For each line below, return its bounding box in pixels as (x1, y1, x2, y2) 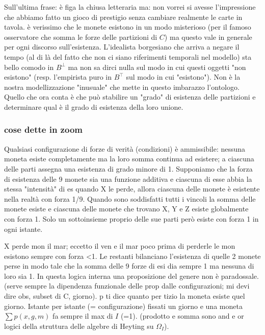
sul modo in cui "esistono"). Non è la (126, 71, 241, 82)
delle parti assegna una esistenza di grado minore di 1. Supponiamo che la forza (4, 163, 253, 174)
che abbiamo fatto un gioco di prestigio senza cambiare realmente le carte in (4, 11, 243, 22)
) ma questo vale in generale (164, 31, 252, 42)
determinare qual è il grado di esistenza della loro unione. (4, 101, 183, 112)
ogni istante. (4, 223, 43, 234)
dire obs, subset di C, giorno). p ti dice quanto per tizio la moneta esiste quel (4, 291, 245, 301)
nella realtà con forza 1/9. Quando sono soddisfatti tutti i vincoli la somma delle (4, 193, 256, 204)
